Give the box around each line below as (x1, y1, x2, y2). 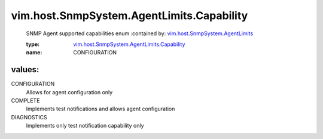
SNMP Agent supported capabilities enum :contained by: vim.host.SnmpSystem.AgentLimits (26, 30, 254, 37)
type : (26, 41, 40, 48)
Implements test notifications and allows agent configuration (26, 105, 175, 113)
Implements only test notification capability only (26, 122, 144, 129)
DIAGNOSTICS (11, 113, 47, 121)
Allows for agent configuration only (26, 88, 113, 95)
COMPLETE (11, 97, 40, 104)
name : (26, 49, 42, 56)
